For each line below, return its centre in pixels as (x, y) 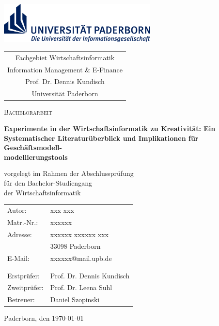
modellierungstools (36, 157)
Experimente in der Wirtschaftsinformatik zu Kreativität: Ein (110, 128)
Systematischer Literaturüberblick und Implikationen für (101, 138)
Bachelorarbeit (28, 112)
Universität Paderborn (65, 94)
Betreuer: (21, 300)
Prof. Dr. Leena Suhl (81, 287)
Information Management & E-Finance (65, 69)
